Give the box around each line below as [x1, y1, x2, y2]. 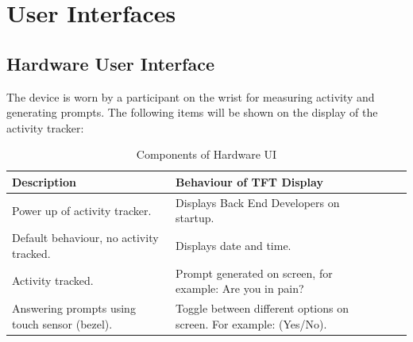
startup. [176, 209, 214, 226]
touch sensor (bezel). [12, 315, 113, 332]
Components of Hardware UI [136, 146, 277, 163]
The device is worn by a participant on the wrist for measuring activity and [6, 88, 375, 105]
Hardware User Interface [6, 51, 214, 75]
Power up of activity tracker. [12, 202, 152, 218]
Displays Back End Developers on [176, 194, 340, 210]
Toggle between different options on [176, 300, 349, 317]
